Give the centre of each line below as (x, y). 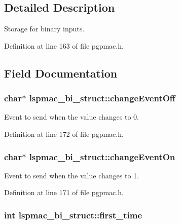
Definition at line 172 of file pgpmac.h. (64, 134)
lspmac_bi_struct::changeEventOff (102, 98)
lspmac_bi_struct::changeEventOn (102, 156)
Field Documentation (61, 73)
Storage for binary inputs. (44, 29)
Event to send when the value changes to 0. (71, 117)
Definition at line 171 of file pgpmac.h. (64, 192)
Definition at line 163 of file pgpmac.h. (64, 45)
